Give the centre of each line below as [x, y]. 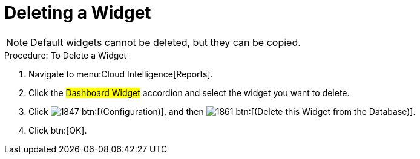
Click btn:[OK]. [58, 130]
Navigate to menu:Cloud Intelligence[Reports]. [121, 74]
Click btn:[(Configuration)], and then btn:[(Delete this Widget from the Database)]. [222, 111]
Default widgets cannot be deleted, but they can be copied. [166, 42]
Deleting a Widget [78, 13]
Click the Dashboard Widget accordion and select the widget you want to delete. [189, 92]
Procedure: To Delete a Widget [66, 55]
